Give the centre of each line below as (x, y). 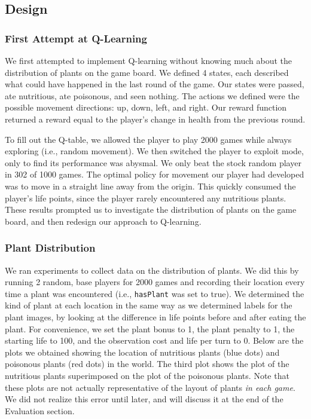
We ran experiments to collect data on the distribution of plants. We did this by (152, 270)
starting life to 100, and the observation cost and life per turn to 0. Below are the (154, 340)
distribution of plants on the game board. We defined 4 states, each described (147, 72)
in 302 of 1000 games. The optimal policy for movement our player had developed (155, 174)
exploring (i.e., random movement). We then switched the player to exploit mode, (154, 151)
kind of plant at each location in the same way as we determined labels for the (149, 305)
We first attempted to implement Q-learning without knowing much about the (149, 60)
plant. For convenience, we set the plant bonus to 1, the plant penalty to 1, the (150, 328)
